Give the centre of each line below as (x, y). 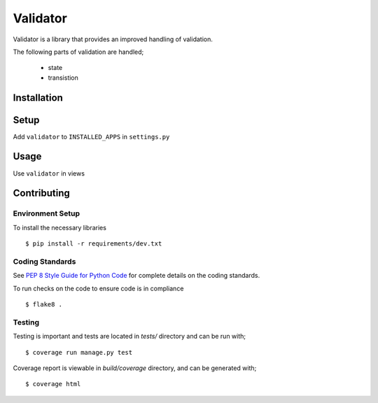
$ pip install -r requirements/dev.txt (94, 244)
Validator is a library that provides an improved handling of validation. (113, 39)
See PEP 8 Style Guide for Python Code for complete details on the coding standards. (136, 276)
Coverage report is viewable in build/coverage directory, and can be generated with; (135, 368)
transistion (63, 78)
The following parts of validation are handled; (78, 52)
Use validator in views (49, 173)
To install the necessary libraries (59, 227)
